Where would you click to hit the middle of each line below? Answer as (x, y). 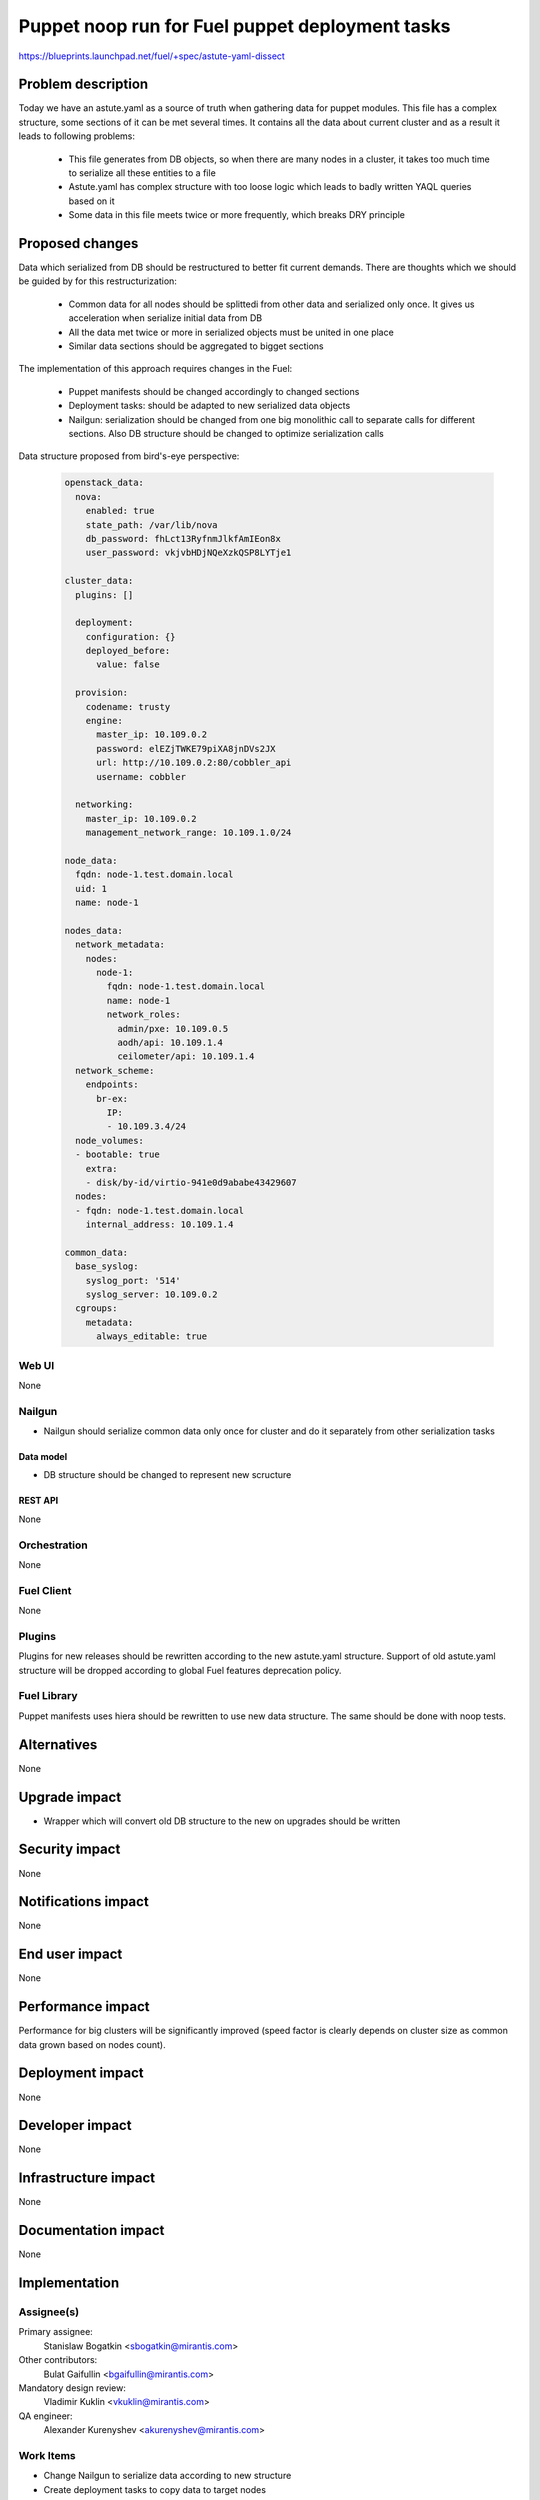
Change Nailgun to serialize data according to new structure (167, 2476)
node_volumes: (110, 1140)
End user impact (70, 1954)
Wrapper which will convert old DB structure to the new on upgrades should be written (222, 1821)
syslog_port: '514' (133, 1280)
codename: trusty (128, 706)
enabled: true (120, 511)
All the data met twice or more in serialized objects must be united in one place (231, 332)
